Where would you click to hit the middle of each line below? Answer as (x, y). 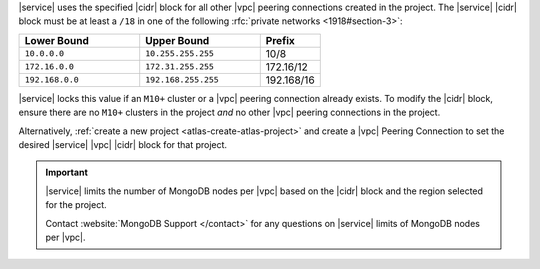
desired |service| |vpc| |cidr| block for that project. (123, 144)
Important (67, 172)
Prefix (280, 40)
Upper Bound (177, 40)
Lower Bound (56, 40)
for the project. (76, 205)
